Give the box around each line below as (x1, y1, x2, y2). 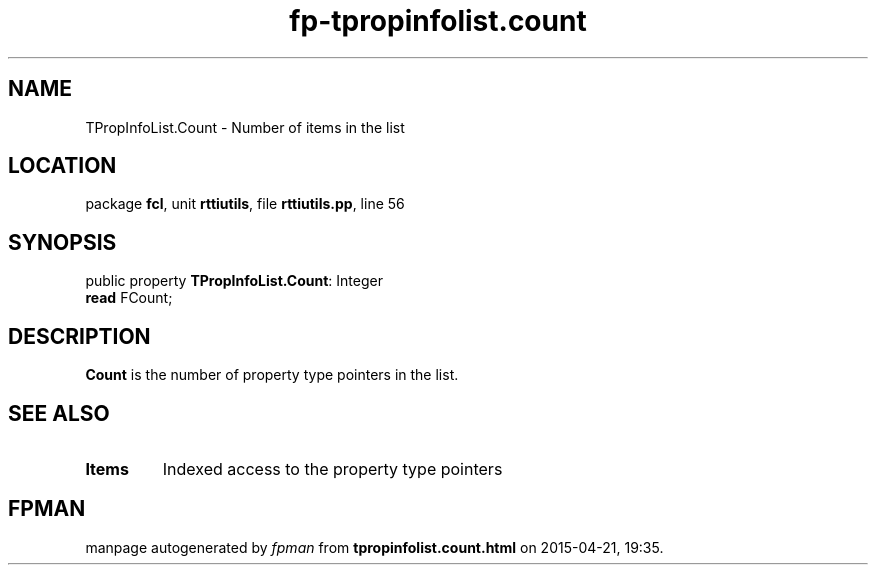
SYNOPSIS (8, 229, 117, 255)
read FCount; (85, 289, 173, 307)
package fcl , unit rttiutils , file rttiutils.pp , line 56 (85, 195, 405, 213)
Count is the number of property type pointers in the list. (85, 366, 459, 384)
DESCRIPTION (8, 323, 151, 349)
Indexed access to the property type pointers (162, 458, 503, 479)
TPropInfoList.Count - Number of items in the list (85, 118, 405, 136)
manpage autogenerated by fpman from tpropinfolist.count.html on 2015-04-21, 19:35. (85, 538, 664, 556)
